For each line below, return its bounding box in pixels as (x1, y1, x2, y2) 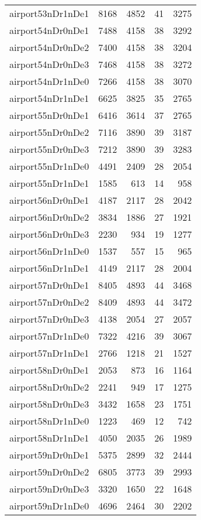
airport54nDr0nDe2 (9, 40, 89, 54)
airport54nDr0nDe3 (9, 57, 89, 71)
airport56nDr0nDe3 (9, 227, 89, 241)
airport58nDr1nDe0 (9, 414, 89, 427)
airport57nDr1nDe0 (9, 329, 89, 343)
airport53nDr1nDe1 (9, 6, 89, 20)
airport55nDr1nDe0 (9, 159, 89, 173)
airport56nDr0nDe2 (9, 210, 89, 224)
